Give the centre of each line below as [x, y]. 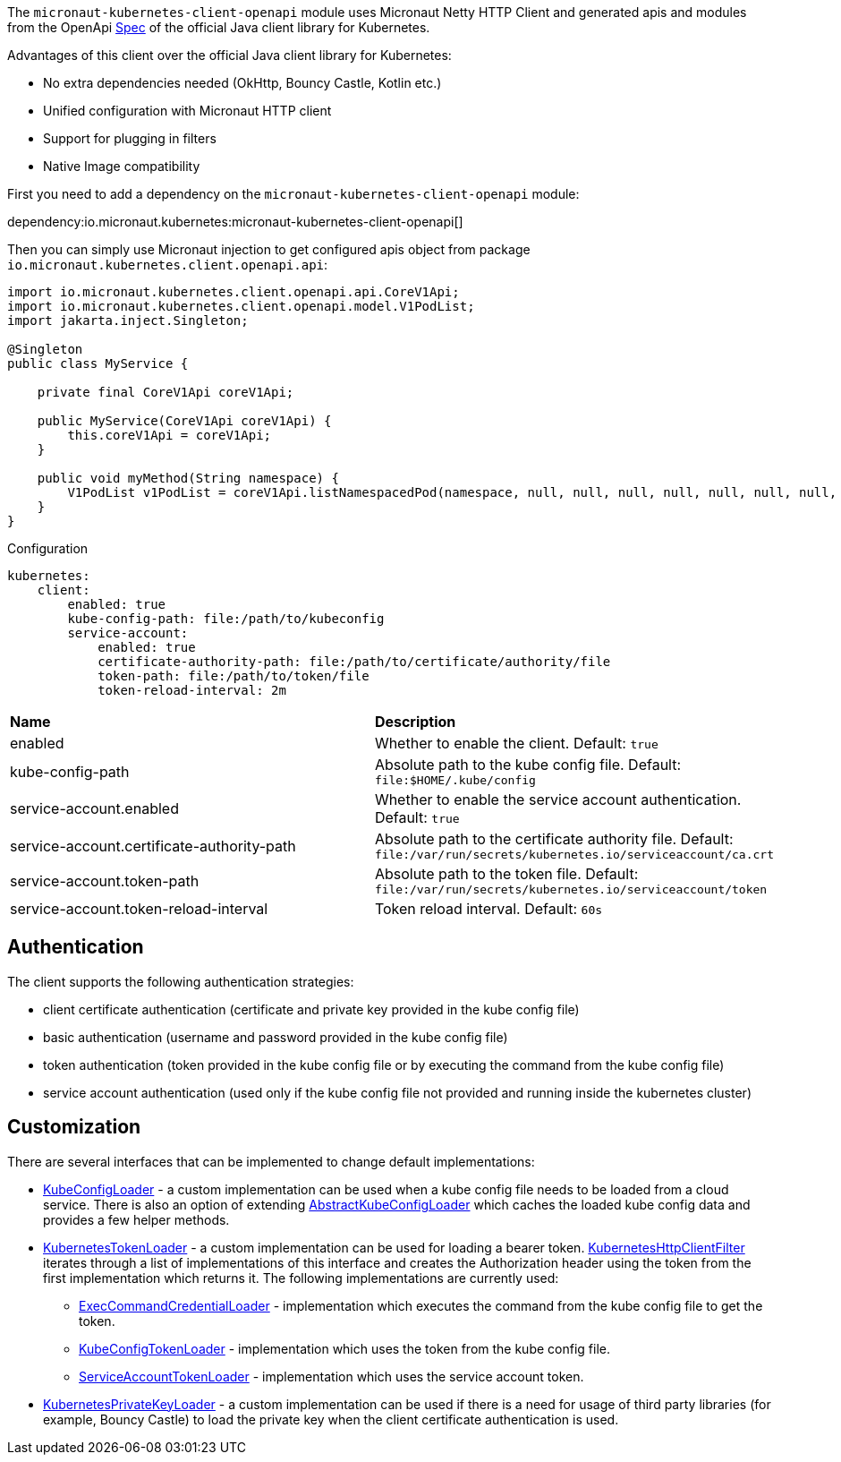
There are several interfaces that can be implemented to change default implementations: [271, 1161]
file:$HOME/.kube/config [455, 780]
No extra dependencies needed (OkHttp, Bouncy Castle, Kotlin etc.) [242, 83]
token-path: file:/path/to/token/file [234, 676]
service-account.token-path [105, 881]
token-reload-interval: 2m [192, 690]
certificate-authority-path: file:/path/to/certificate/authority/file [354, 662]
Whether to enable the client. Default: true [516, 743]
